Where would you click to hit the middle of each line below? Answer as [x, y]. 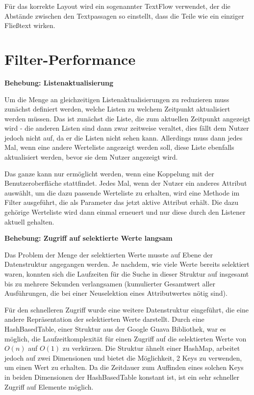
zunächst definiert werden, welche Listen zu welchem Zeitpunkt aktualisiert [117, 109]
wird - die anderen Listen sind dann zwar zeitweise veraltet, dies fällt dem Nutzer [127, 128]
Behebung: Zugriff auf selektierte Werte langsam [89, 238]
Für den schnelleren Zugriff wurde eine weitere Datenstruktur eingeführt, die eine [127, 309]
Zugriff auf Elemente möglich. [49, 386]
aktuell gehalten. [29, 221]
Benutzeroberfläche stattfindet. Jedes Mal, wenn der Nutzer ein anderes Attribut [126, 183]
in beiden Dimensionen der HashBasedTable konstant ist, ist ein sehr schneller [122, 377]
